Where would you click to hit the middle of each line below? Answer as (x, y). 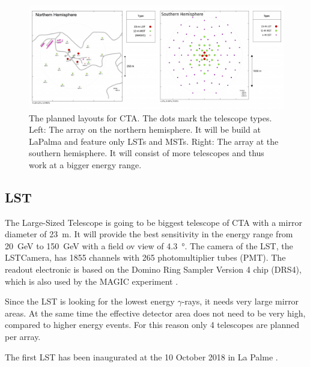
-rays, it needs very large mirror (240, 301)
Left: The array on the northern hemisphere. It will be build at (145, 129)
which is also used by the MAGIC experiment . (92, 281)
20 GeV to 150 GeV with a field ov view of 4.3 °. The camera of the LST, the (149, 245)
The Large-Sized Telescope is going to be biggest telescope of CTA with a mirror (153, 222)
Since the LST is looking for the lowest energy (90, 301)
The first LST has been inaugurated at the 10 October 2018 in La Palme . (141, 356)
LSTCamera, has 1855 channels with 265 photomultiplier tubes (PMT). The (145, 257)
